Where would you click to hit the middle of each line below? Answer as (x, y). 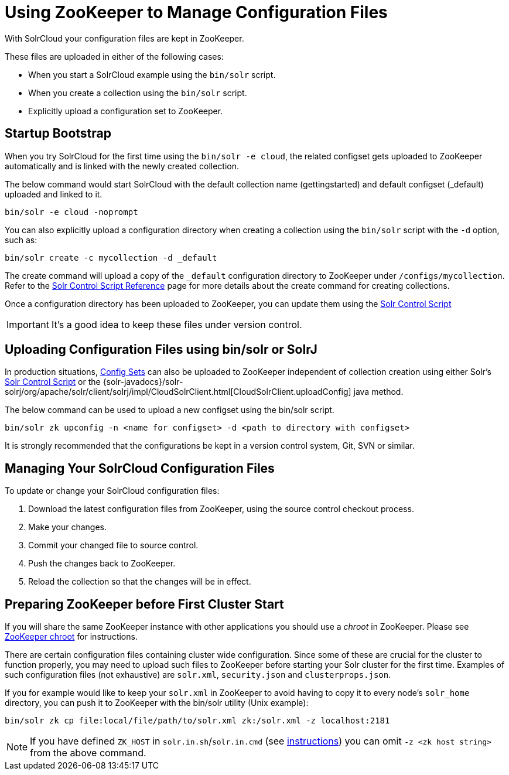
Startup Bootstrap (58, 134)
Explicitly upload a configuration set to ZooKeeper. (126, 111)
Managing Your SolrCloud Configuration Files (140, 468)
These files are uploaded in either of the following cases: (114, 56)
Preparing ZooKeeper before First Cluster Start (144, 604)
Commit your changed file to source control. (113, 545)
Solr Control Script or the (53, 382)
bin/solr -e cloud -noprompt (71, 212)
